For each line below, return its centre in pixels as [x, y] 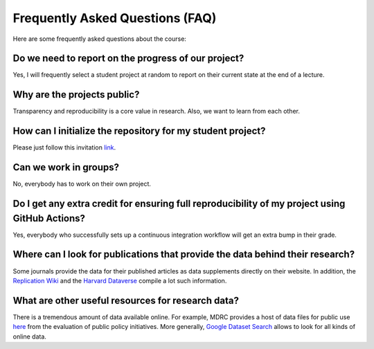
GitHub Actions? [49, 218]
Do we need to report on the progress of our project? [128, 59]
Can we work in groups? [66, 167]
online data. [29, 337]
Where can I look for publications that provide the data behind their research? [184, 254]
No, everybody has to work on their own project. [82, 184]
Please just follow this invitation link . [64, 147]
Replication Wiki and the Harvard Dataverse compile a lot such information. [120, 280]
